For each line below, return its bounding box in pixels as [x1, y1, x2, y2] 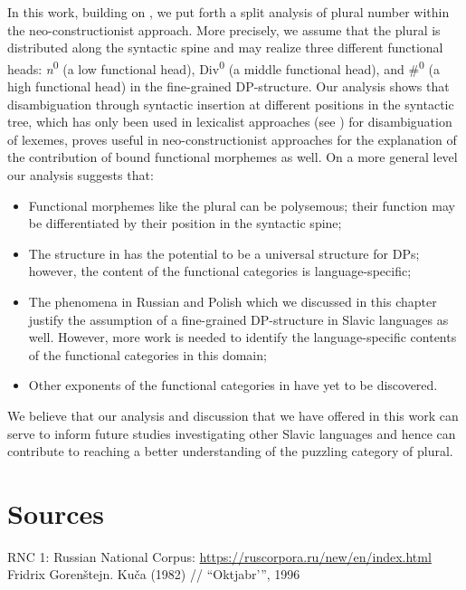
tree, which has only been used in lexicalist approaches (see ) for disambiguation [7, 112, 452, 131]
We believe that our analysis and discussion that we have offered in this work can [7, 405, 459, 424]
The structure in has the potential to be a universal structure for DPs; [28, 243, 420, 262]
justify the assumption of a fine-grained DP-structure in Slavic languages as [28, 309, 449, 328]
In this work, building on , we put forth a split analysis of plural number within [7, 3, 450, 21]
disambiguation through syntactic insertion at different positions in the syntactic [7, 94, 454, 113]
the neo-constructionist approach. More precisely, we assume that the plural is [7, 20, 441, 39]
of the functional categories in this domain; [28, 345, 267, 364]
